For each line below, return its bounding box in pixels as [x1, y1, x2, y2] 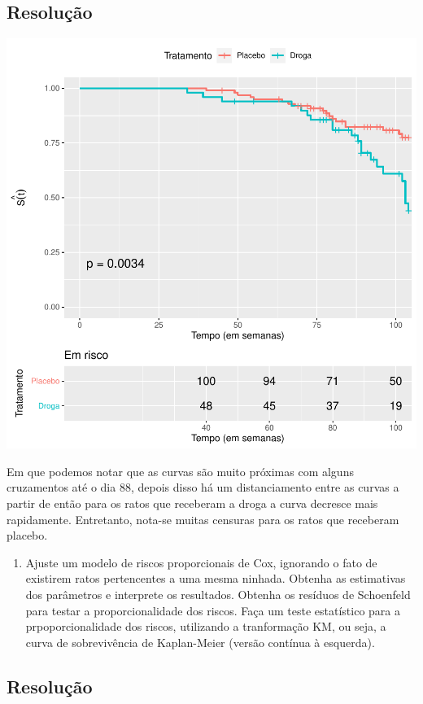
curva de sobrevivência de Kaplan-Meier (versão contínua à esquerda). [25, 633, 375, 650]
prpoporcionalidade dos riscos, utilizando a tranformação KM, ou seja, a [25, 618, 386, 635]
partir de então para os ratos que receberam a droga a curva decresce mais [7, 494, 378, 511]
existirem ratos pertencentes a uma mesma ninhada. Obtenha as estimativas [25, 570, 406, 587]
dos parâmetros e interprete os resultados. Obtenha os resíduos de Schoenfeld [25, 585, 411, 602]
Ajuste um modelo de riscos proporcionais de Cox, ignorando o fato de [25, 553, 377, 571]
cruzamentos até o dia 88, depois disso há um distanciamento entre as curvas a [7, 479, 399, 496]
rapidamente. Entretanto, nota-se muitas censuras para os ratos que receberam [7, 510, 399, 527]
